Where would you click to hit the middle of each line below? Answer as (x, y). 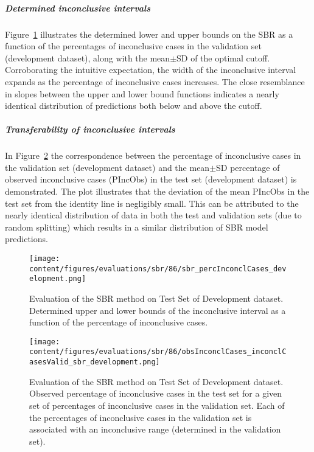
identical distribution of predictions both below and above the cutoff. (134, 106)
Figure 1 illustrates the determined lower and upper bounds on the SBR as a (149, 34)
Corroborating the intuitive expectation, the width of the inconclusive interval (151, 70)
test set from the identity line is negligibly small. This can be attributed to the (152, 203)
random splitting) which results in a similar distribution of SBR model (137, 227)
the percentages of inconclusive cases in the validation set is (141, 417)
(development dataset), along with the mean (88, 57)
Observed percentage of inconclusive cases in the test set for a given (156, 393)
